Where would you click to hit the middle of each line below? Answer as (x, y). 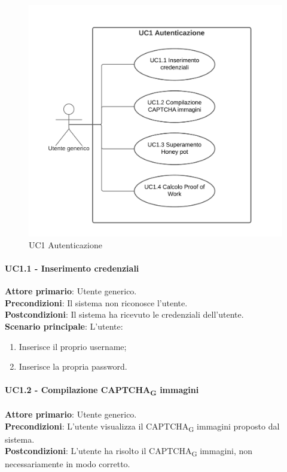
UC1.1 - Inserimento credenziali (72, 268)
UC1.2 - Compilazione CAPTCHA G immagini (102, 391)
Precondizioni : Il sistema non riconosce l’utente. (96, 302)
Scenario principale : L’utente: (64, 326)
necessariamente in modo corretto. (68, 464)
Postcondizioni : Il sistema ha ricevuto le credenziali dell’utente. (124, 314)
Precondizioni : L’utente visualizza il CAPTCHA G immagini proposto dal (142, 427)
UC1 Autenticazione (65, 244)
